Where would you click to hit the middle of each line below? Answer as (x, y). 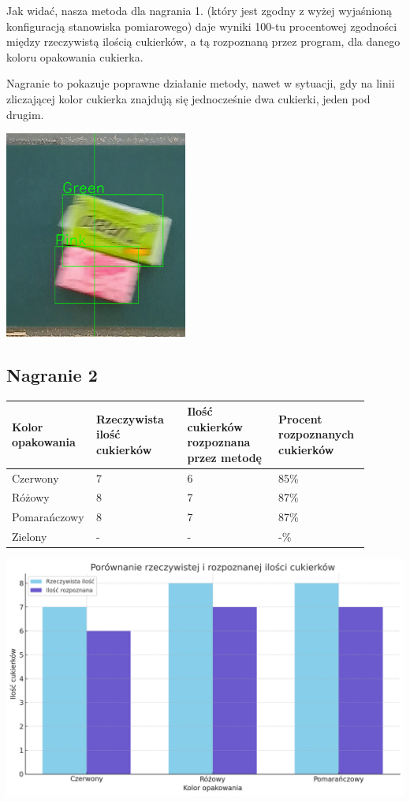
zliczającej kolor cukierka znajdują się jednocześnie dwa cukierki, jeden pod (188, 98)
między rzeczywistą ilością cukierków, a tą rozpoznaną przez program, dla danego (203, 41)
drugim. (25, 114)
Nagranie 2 (52, 374)
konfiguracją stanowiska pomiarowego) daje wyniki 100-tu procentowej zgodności (202, 26)
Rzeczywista (130, 418)
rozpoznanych (316, 434)
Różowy (31, 497)
